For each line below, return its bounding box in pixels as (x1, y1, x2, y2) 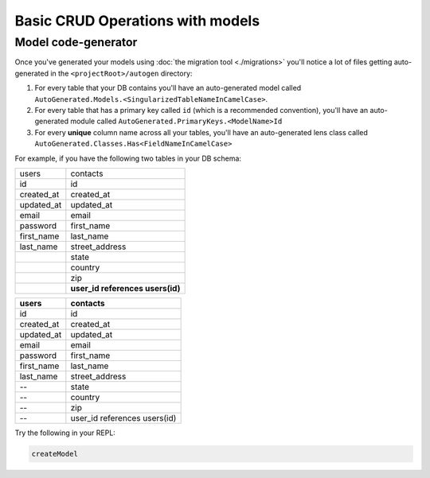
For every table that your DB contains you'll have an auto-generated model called (34, 84, 302, 93)
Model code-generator (14, 35, 138, 49)
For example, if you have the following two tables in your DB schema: (14, 154, 242, 163)
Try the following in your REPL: (14, 428, 115, 437)
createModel (31, 449, 79, 458)
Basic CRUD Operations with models (14, 12, 260, 29)
